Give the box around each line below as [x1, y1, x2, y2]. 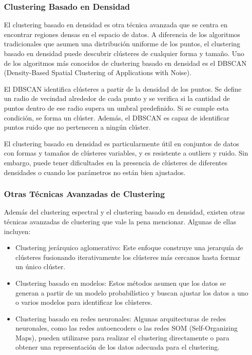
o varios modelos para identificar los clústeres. [15, 297, 153, 307]
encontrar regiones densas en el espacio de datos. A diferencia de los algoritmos [4, 29, 240, 39]
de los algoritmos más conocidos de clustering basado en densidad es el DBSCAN [4, 58, 247, 68]
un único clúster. [15, 261, 65, 272]
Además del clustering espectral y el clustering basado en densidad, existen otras [4, 207, 245, 217]
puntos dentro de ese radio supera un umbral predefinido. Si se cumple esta [4, 102, 229, 113]
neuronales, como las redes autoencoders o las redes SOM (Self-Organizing [15, 323, 238, 333]
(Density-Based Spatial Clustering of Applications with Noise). [4, 67, 192, 78]
